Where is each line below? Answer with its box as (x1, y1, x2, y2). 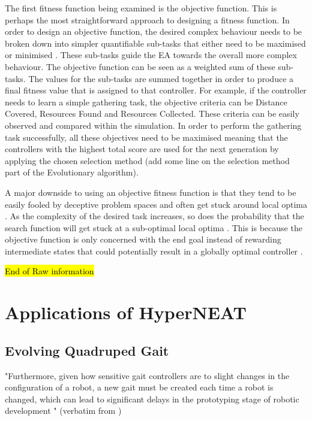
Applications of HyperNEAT (5, 300, 247, 325)
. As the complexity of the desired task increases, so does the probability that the (5, 210, 304, 222)
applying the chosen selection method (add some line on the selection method (5, 154, 290, 166)
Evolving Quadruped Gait (5, 341, 169, 359)
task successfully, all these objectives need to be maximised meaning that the (5, 131, 288, 143)
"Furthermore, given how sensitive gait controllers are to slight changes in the (5, 369, 290, 381)
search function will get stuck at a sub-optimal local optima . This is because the (5, 221, 302, 234)
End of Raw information (5, 265, 94, 277)
